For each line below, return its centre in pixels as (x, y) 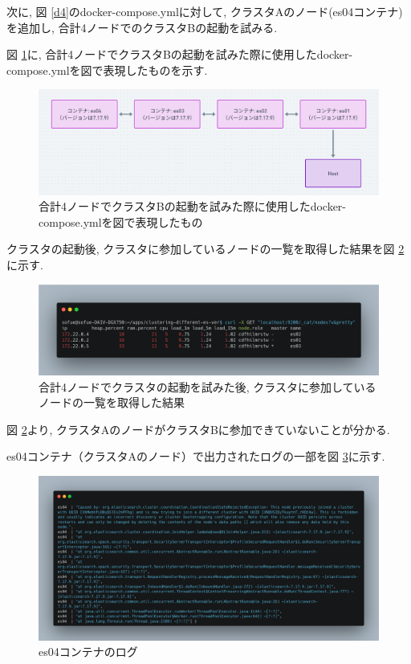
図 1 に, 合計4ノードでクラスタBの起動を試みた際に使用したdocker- (180, 54)
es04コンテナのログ (88, 652)
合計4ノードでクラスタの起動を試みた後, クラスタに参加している (208, 386)
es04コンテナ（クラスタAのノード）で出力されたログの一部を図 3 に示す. (196, 456)
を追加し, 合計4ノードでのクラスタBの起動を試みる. (142, 27)
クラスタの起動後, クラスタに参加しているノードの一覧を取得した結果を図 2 (205, 249)
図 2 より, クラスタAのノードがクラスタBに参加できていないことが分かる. (198, 429)
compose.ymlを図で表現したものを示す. (107, 70)
